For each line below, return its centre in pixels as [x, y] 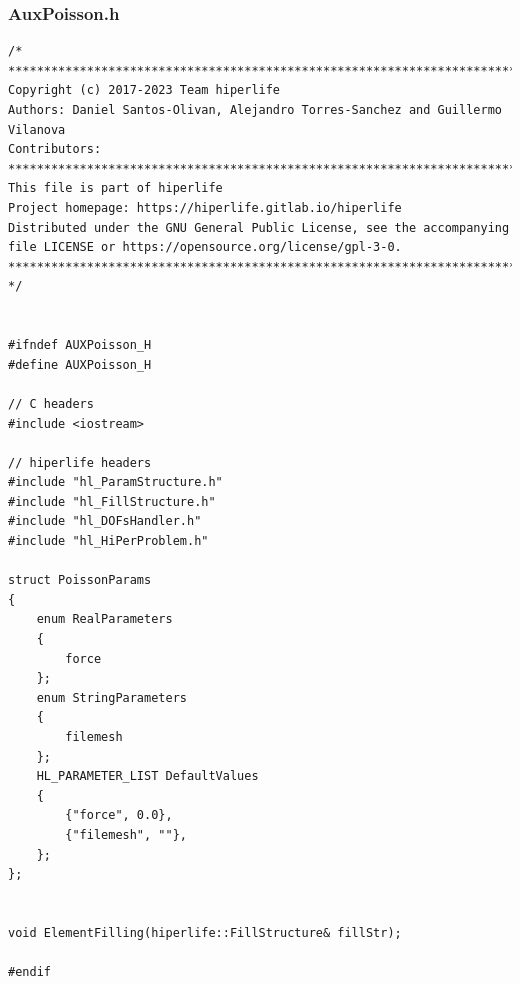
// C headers [51, 403]
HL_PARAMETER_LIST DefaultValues [147, 776]
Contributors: [55, 149]
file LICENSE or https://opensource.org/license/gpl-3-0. [205, 247]
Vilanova [37, 129]
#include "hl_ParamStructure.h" [115, 482]
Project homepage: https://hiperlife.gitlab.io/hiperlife [205, 207]
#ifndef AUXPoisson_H [80, 345]
